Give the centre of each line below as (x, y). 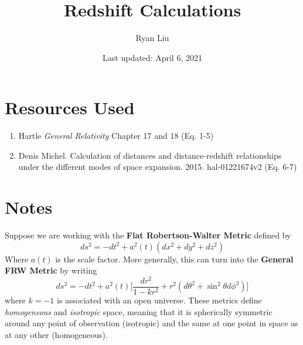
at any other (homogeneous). (56, 334)
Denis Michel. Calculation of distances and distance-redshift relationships (150, 155)
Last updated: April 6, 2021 (152, 57)
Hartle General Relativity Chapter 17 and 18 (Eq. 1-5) (116, 136)
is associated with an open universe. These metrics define (159, 300)
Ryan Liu (152, 38)
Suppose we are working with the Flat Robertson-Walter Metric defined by (148, 235)
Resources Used (70, 107)
